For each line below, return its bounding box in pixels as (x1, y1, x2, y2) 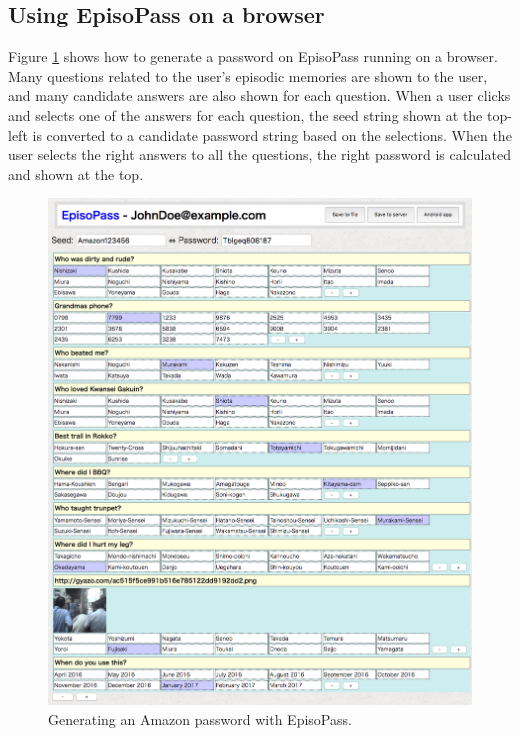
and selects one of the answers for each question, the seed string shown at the (8, 104, 483, 125)
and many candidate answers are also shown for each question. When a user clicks (8, 85, 511, 106)
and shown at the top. (8, 163, 144, 184)
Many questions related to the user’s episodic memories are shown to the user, (8, 65, 488, 86)
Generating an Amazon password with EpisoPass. (48, 708, 352, 729)
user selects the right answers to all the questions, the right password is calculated (8, 144, 511, 165)
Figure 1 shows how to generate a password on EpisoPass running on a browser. (8, 46, 498, 67)
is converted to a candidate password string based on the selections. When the (32, 124, 512, 145)
